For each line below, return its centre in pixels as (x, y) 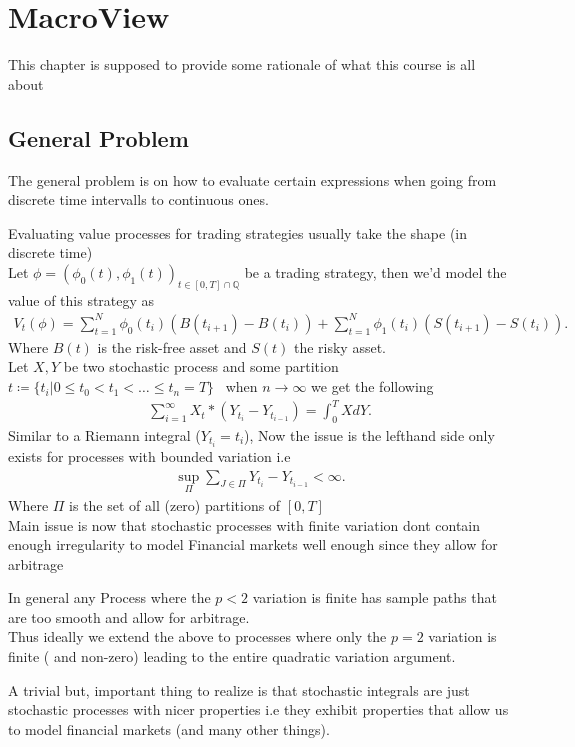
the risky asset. (340, 346)
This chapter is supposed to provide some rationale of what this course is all (242, 64)
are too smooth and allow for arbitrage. (129, 616)
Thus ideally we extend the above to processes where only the (197, 636)
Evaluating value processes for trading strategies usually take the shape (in (238, 232)
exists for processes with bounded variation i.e (149, 456)
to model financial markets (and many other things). (169, 728)
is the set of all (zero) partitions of (175, 504)
